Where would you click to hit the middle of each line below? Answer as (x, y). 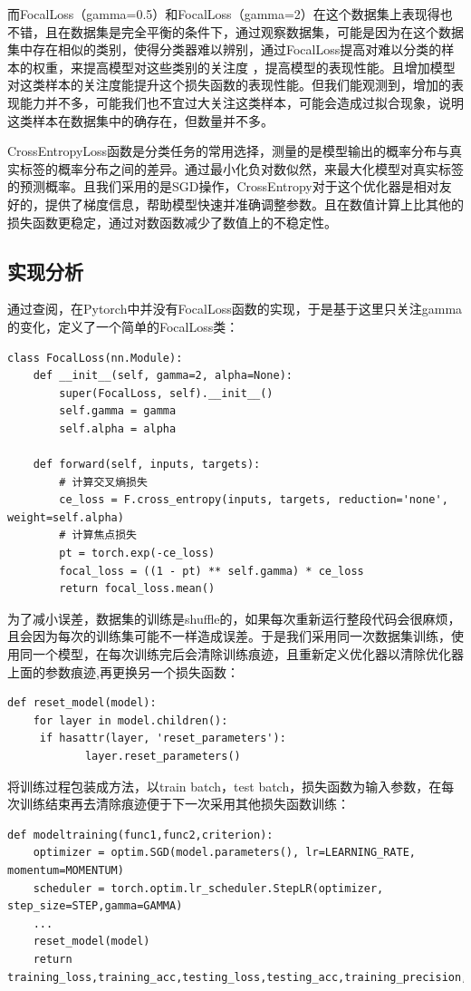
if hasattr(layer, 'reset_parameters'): (163, 738)
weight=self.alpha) (66, 517)
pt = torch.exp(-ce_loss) (137, 554)
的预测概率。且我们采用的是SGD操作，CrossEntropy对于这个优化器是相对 (223, 186)
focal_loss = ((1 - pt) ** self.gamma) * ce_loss (211, 571)
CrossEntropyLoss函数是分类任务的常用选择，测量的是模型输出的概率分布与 (229, 151)
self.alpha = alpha (118, 428)
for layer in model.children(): (130, 720)
